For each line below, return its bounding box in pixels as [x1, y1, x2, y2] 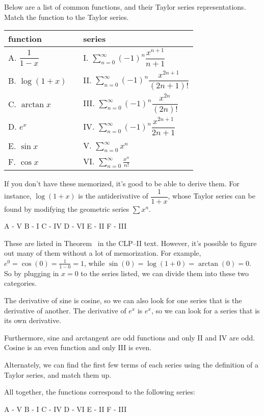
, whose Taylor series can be [168, 190, 255, 201]
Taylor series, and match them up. [4, 369, 112, 380]
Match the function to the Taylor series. [4, 11, 129, 22]
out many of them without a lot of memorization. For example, [4, 248, 201, 258]
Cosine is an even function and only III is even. [4, 342, 152, 353]
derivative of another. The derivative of [4, 305, 126, 315]
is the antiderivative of [78, 190, 148, 201]
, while [84, 257, 105, 268]
